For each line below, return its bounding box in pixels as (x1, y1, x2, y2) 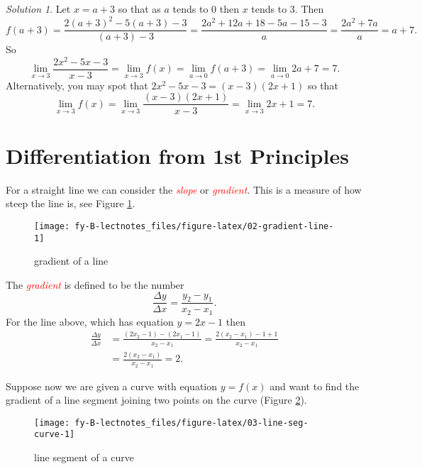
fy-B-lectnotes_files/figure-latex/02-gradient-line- (74, 221, 334, 231)
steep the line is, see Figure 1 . (6, 196, 135, 211)
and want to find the (270, 378, 360, 393)
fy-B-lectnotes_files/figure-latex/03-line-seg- (74, 417, 309, 428)
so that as (118, 1, 161, 16)
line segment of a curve (34, 450, 134, 465)
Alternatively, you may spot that (6, 77, 148, 92)
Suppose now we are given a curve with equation (6, 378, 218, 393)
